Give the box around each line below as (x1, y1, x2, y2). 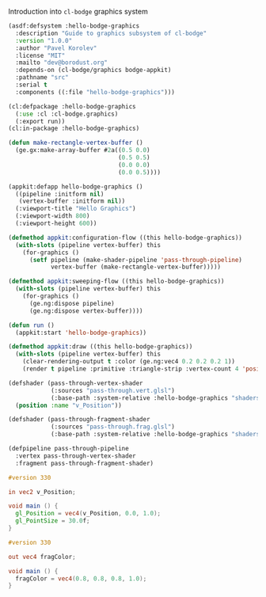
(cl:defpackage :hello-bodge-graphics (8, 102, 136, 110)
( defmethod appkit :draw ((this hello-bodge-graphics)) (8, 343, 193, 351)
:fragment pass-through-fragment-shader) (15, 459, 154, 467)
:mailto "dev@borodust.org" (15, 59, 108, 67)
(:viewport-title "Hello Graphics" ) (15, 205, 136, 213)
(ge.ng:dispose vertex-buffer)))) (28, 306, 144, 315)
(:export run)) (15, 117, 66, 125)
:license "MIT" (15, 51, 66, 59)
